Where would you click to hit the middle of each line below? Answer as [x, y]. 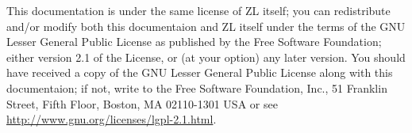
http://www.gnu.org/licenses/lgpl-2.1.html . [112, 119]
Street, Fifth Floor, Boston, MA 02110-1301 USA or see [142, 103]
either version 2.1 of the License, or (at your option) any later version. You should [206, 57]
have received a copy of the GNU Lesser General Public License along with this [200, 72]
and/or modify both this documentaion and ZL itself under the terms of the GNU [206, 26]
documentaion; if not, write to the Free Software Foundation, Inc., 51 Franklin [197, 87]
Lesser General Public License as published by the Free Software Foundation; [194, 42]
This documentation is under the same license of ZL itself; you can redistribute [198, 10]
